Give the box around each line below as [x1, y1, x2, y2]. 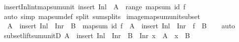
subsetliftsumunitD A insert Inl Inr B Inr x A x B [3, 30, 190, 40]
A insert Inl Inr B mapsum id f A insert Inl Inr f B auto [7, 21, 235, 31]
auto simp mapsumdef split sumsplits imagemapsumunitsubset [3, 11, 200, 21]
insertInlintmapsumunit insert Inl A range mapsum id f [3, 1, 186, 11]
